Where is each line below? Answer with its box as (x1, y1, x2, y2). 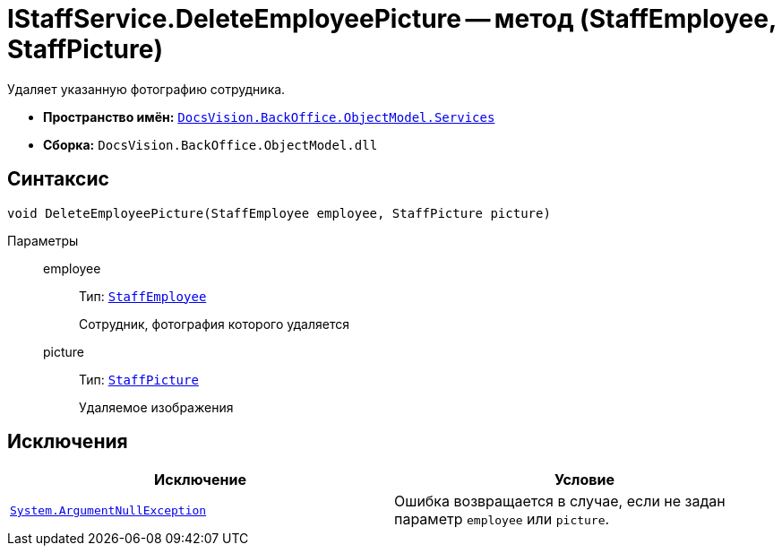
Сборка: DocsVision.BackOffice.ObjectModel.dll (43, 136, 378, 152)
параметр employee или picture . (394, 510, 610, 529)
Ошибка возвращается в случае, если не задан (394, 492, 726, 511)
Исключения (7, 430, 128, 454)
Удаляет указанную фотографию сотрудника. (7, 81, 286, 97)
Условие (554, 471, 614, 489)
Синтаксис (7, 168, 109, 191)
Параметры (7, 232, 79, 248)
